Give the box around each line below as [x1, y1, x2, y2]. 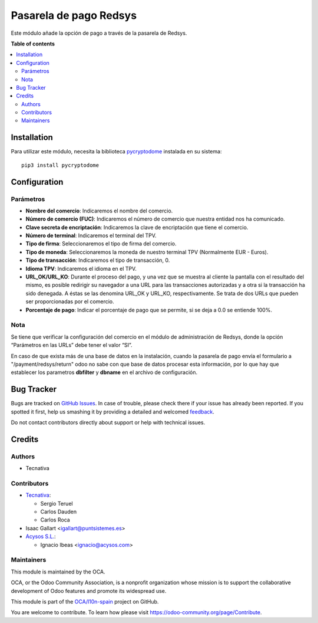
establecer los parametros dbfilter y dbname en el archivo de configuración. [11, 369, 197, 376]
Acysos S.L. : [25, 533, 56, 540]
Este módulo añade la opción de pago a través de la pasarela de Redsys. [11, 29, 187, 37]
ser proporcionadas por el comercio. [25, 298, 114, 305]
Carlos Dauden [40, 508, 77, 516]
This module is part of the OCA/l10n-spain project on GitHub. [11, 598, 159, 605]
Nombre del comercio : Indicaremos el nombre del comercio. [25, 207, 173, 214]
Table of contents [11, 40, 55, 47]
